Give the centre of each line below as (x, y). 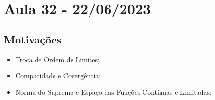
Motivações (33, 39)
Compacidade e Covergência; (58, 76)
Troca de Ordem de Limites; (57, 59)
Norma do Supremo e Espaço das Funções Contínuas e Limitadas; (113, 92)
